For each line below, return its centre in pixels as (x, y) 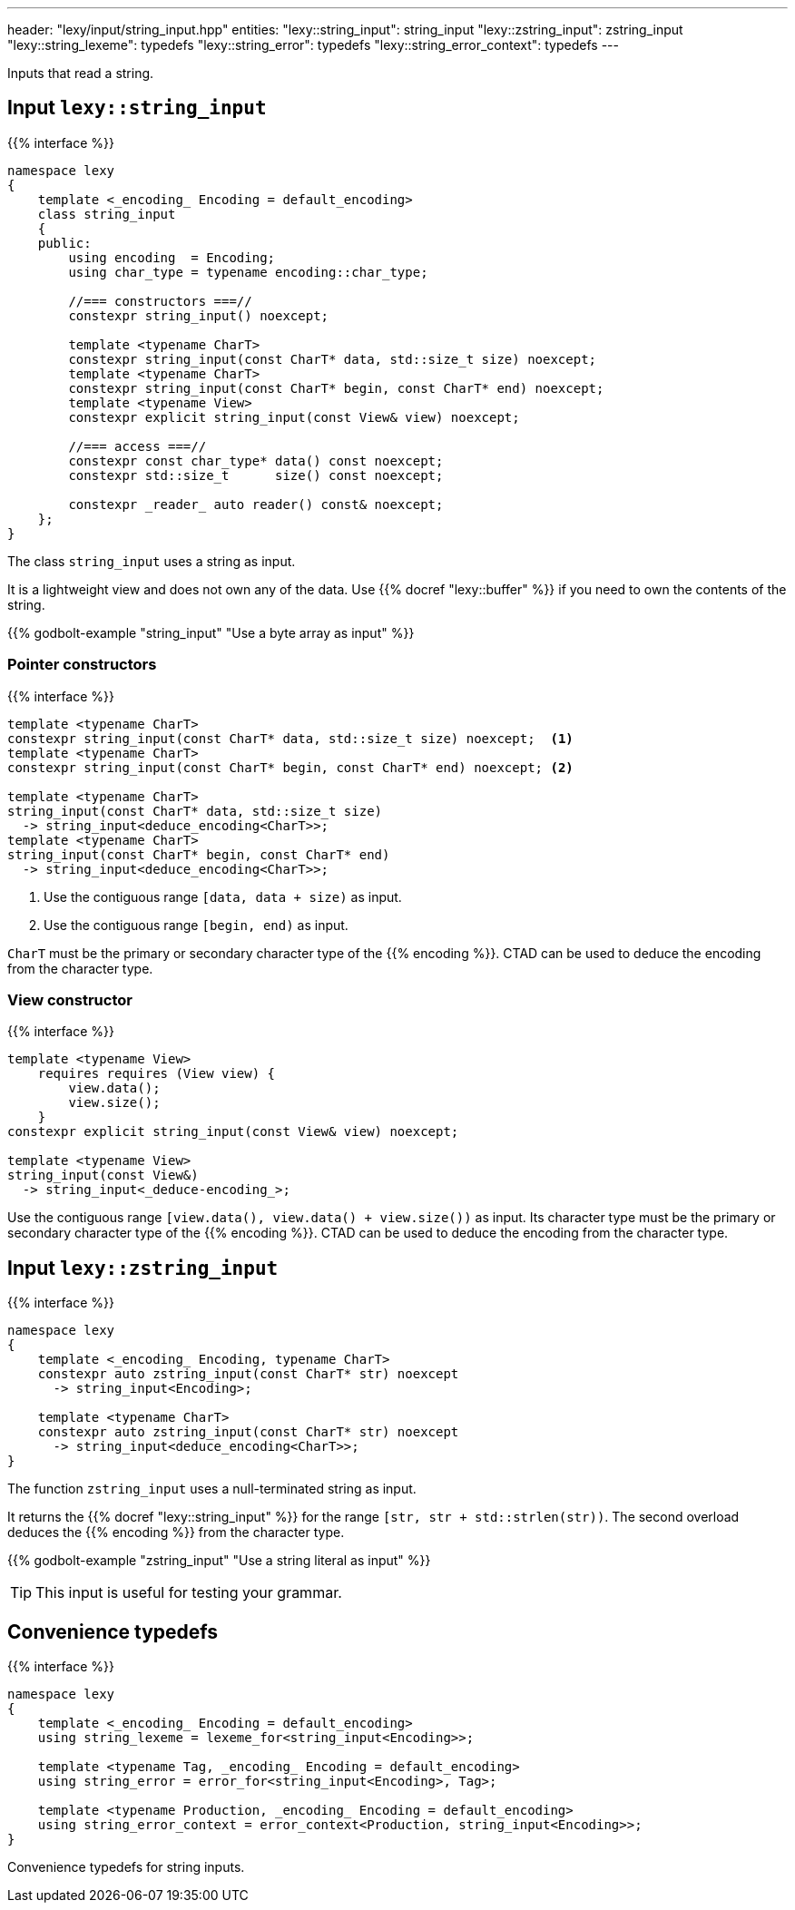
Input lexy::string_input (137, 108)
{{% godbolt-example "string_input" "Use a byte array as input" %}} (211, 632)
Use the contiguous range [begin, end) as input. (196, 925)
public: (64, 243)
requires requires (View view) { (157, 1074)
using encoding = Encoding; (172, 257)
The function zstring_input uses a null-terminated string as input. (212, 1489)
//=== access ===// (137, 446)
